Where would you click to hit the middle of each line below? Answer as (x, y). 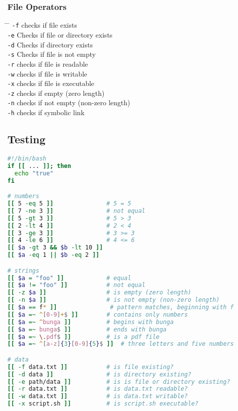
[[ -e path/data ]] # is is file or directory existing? (119, 382)
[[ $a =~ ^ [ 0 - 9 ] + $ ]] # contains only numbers (98, 314)
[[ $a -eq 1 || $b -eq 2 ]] (54, 255)
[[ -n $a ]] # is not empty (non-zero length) (114, 300)
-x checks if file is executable (51, 83)
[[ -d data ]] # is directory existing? (99, 374)
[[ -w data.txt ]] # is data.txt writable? (98, 396)
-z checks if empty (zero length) (56, 93)
